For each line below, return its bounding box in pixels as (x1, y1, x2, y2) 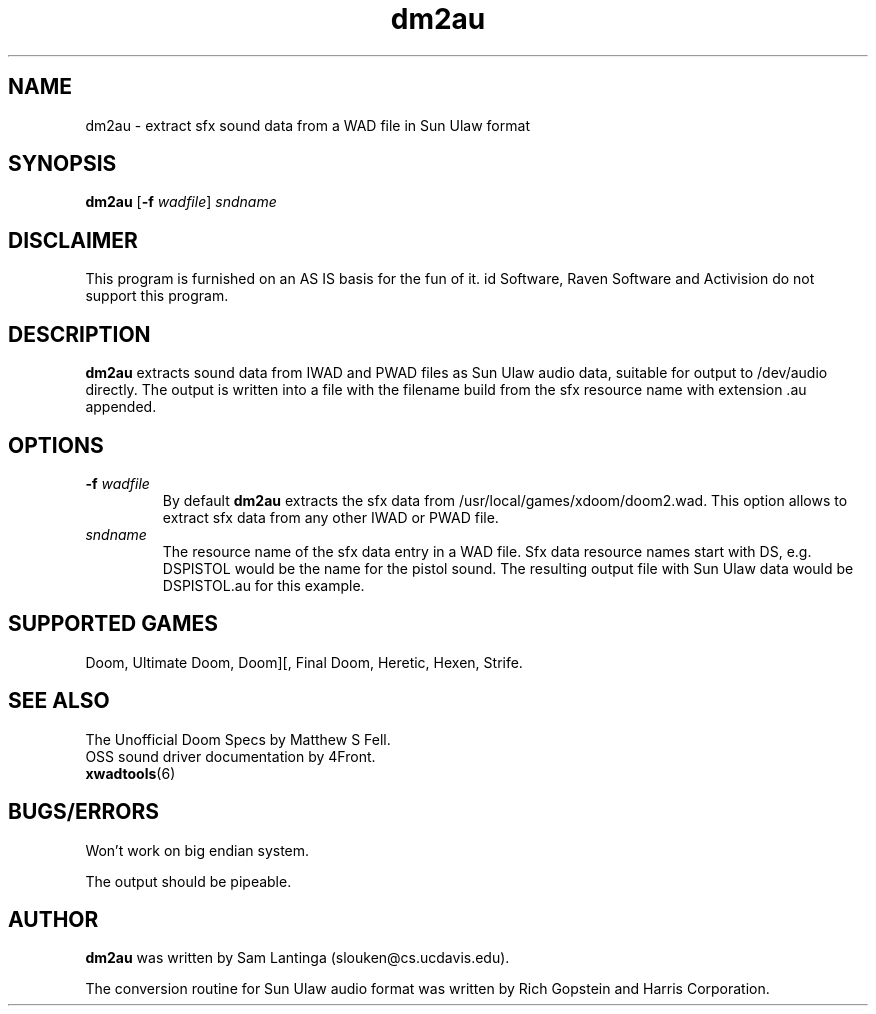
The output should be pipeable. (85, 872, 292, 890)
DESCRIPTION (8, 321, 151, 347)
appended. (85, 398, 157, 416)
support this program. (85, 287, 229, 305)
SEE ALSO (8, 688, 110, 714)
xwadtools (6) (85, 764, 176, 782)
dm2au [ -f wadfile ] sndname (85, 193, 277, 211)
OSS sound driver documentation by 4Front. (85, 747, 376, 765)
